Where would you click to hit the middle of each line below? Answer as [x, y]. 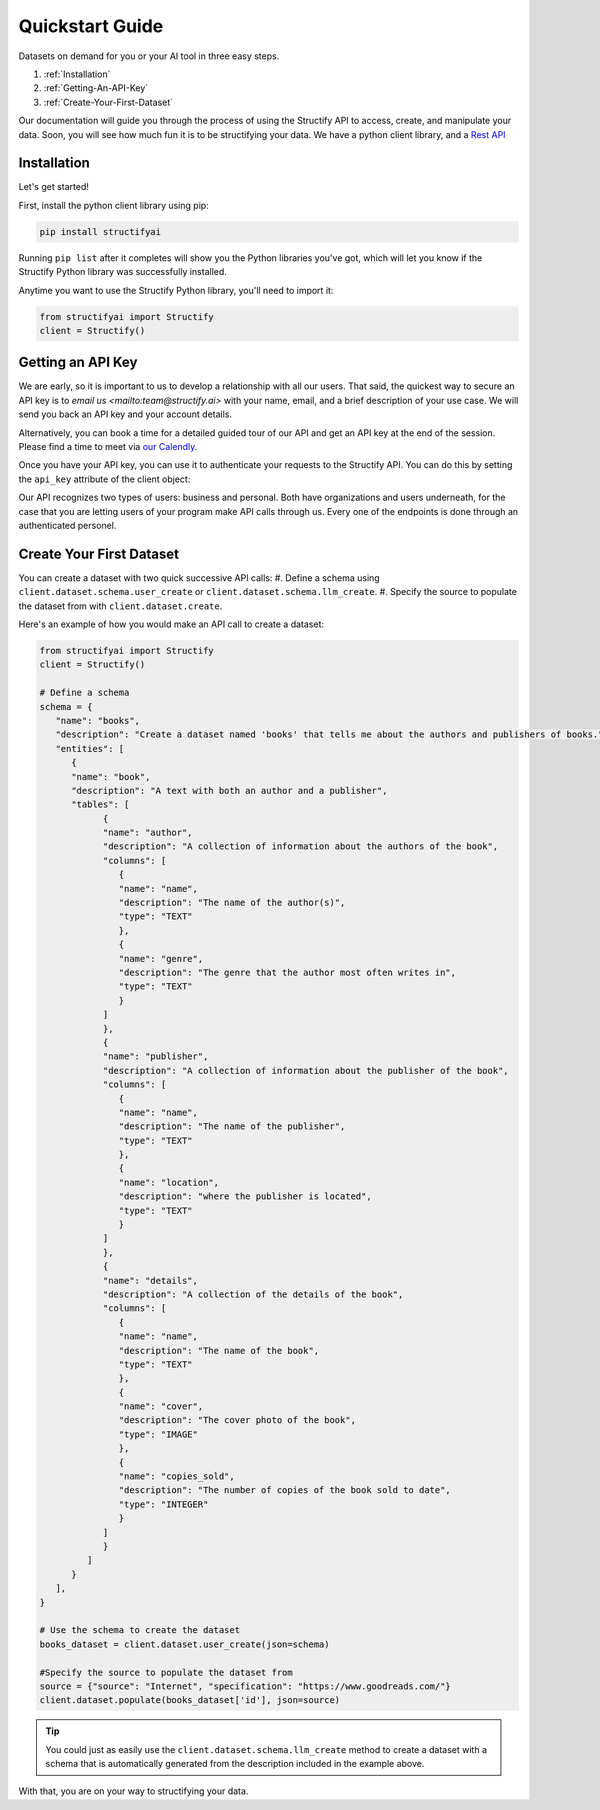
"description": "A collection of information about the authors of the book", [300, 846]
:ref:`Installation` [77, 74]
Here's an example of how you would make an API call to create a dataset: [171, 624]
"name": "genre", [161, 958]
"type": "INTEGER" [163, 1504]
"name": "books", [97, 720]
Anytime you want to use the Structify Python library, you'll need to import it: [176, 290]
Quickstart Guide [91, 26]
